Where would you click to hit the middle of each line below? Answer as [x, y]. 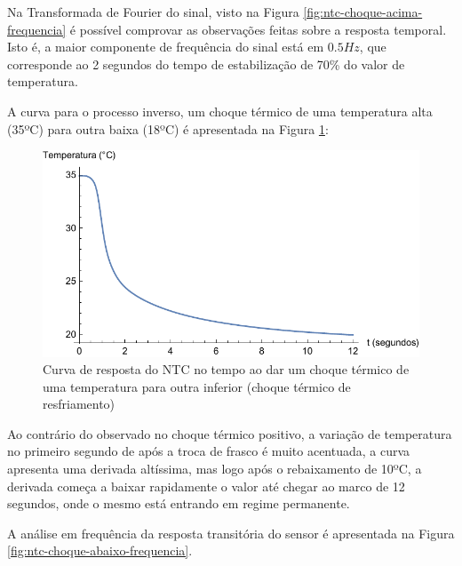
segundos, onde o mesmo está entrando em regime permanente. [179, 503]
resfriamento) [79, 404]
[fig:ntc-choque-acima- [363, 12]
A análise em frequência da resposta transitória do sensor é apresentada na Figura [231, 533]
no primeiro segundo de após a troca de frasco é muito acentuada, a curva [209, 451]
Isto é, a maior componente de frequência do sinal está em [166, 47]
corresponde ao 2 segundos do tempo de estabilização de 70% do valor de [206, 64]
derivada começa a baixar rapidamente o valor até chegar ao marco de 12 [206, 486]
